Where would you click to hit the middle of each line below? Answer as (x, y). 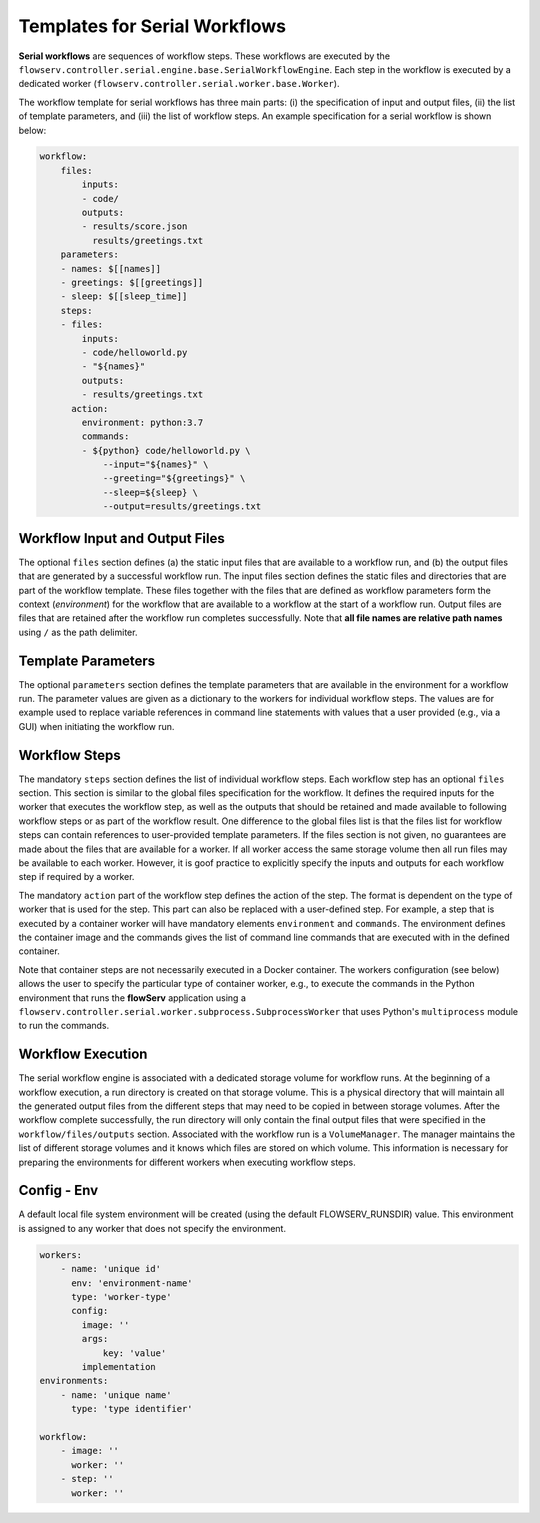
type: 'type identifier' (132, 1409)
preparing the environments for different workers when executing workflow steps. (187, 1162)
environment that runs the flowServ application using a (132, 997)
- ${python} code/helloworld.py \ (166, 450)
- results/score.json (134, 226)
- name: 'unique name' (116, 1394)
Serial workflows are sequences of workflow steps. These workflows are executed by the (204, 56)
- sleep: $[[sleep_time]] (124, 296)
